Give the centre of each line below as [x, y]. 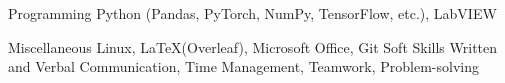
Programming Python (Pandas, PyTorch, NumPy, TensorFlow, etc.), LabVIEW [252, 13]
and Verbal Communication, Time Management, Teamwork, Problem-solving [243, 66]
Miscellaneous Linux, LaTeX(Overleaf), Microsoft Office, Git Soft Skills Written [253, 46]
